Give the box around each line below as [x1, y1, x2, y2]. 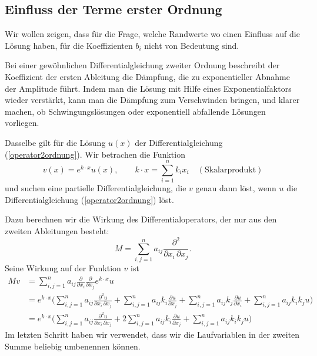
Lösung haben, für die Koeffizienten [5, 39, 133, 51]
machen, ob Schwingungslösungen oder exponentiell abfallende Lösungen [5, 105, 266, 117]
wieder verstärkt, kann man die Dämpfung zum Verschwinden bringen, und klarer [5, 94, 300, 106]
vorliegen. [5, 117, 39, 129]
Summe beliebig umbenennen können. [5, 340, 141, 352]
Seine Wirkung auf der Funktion [5, 261, 121, 274]
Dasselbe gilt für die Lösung [5, 136, 106, 148]
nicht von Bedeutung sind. [144, 39, 239, 51]
